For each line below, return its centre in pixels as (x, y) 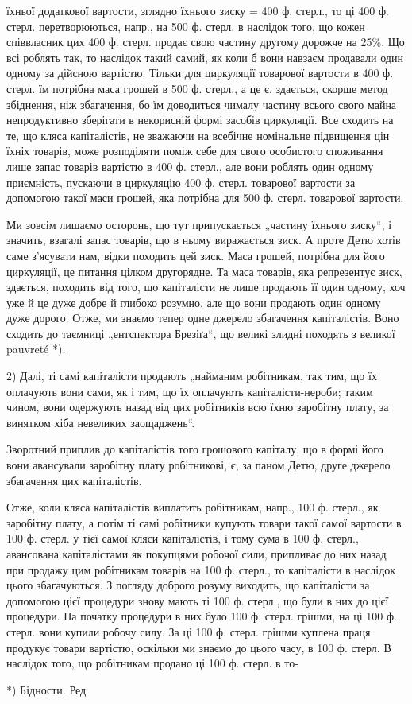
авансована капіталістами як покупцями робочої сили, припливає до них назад (196, 554)
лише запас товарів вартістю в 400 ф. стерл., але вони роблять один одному (190, 166)
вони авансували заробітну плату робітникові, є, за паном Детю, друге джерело (198, 465)
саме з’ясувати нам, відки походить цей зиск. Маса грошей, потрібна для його (196, 255)
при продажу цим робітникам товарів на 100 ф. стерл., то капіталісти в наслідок (201, 569)
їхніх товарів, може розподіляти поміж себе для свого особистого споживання (195, 151)
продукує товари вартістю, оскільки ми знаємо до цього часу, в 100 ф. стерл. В (199, 647)
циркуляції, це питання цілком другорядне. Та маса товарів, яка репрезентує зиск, (204, 271)
